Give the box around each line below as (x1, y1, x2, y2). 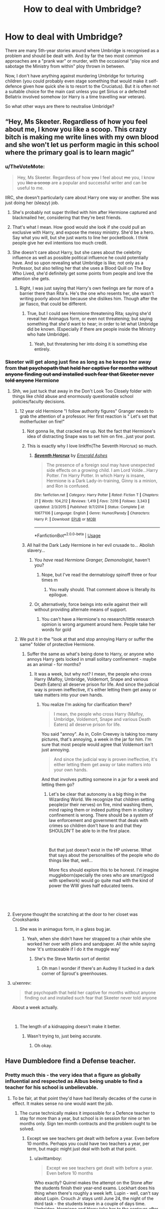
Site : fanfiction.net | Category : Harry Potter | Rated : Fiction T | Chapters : (34, 492, 159, 498)
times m (41, 577, 58, 583)
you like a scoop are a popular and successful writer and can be (17, 179, 147, 185)
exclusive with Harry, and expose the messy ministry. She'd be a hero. (12, 229, 155, 235)
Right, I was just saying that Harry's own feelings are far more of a (19, 285, 154, 291)
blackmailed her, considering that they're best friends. (12, 214, 122, 220)
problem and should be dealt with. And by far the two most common (5, 53, 143, 59)
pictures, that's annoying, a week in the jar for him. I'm (41, 736, 152, 742)
